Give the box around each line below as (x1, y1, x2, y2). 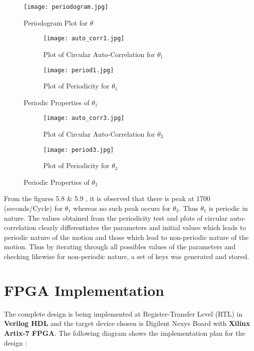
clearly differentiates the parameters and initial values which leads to (38, 222, 246, 233)
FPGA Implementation (4, 280, 164, 300)
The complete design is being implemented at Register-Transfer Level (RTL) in (4, 308, 243, 319)
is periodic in (209, 203, 248, 213)
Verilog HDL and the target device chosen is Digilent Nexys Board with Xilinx (4, 318, 250, 328)
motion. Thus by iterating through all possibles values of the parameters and (4, 241, 236, 252)
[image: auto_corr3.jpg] (43, 115, 125, 122)
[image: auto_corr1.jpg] (43, 35, 125, 42)
